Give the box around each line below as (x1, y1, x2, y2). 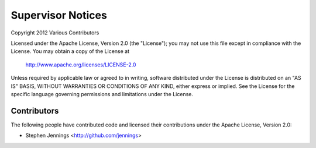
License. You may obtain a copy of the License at (11, 48, 130, 55)
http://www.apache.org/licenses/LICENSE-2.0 (25, 61, 136, 68)
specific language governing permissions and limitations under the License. (11, 90, 193, 97)
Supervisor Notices (11, 9, 108, 22)
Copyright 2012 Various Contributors (11, 29, 99, 36)
